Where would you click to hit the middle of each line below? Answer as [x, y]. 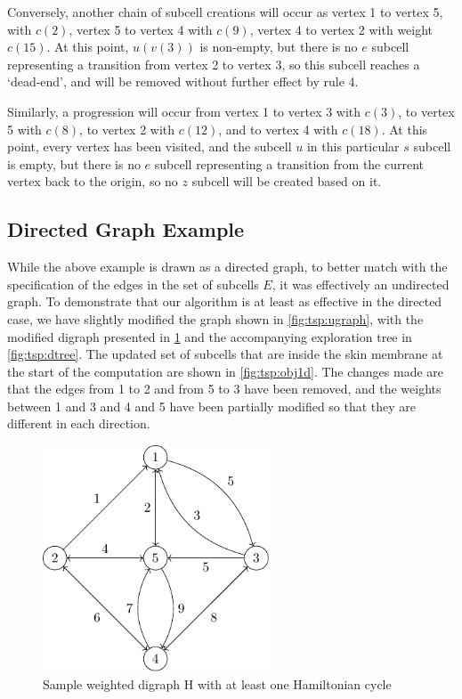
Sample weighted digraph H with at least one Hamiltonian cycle [217, 684]
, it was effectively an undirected [361, 284]
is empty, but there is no [74, 163]
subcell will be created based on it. [287, 181]
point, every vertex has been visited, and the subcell [150, 146]
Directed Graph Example [126, 229]
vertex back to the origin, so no [93, 181]
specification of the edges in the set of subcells [133, 284]
